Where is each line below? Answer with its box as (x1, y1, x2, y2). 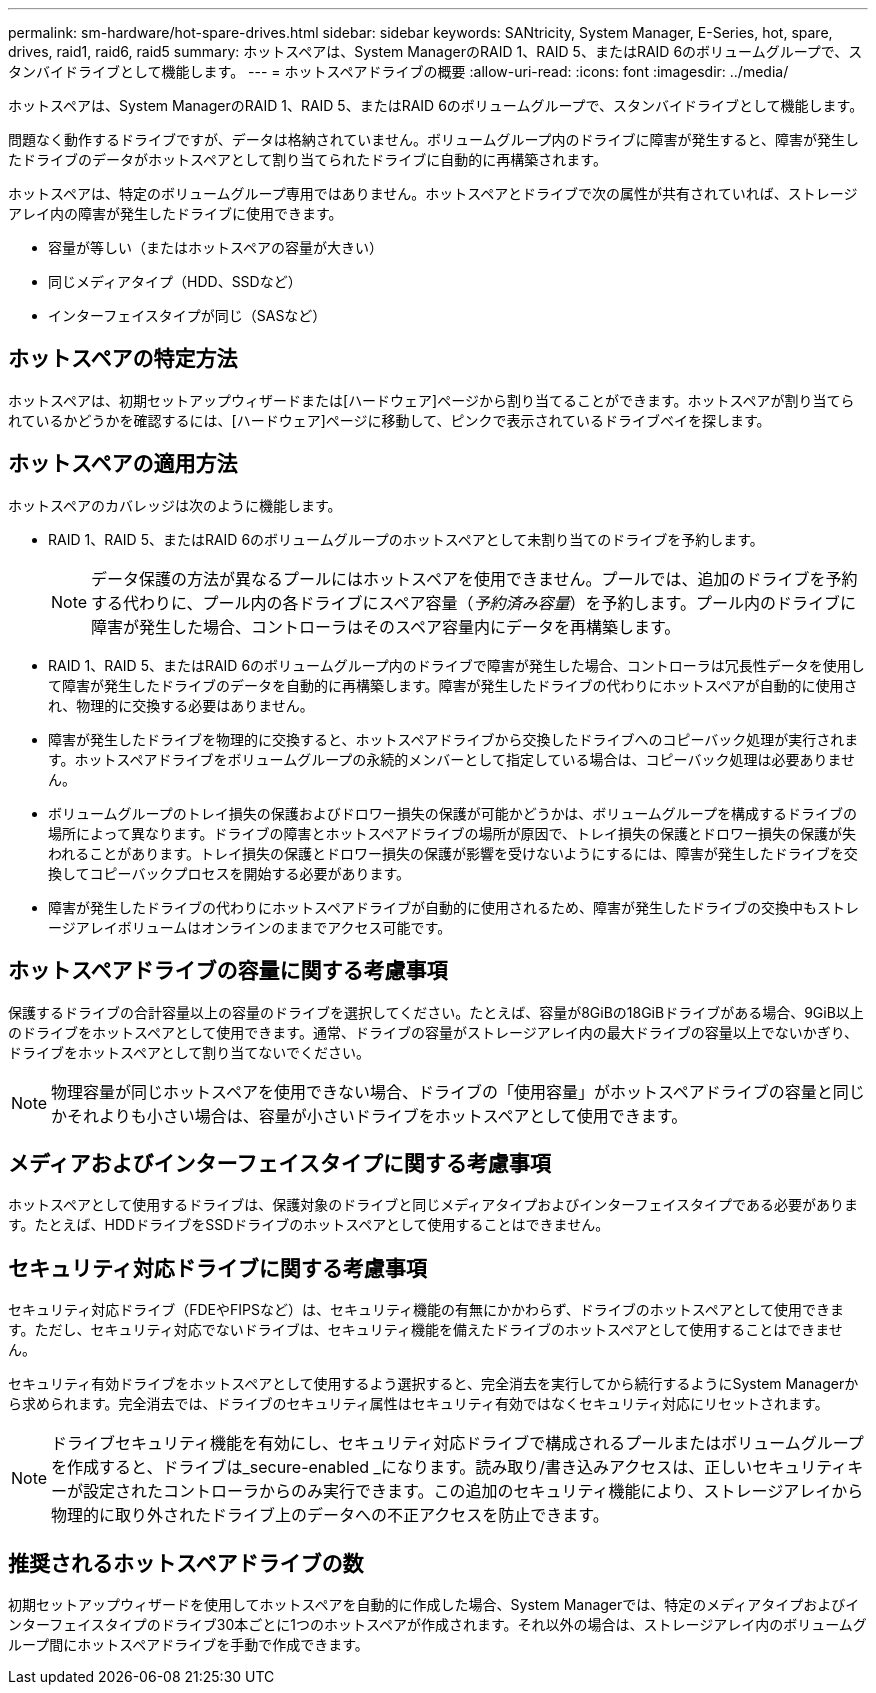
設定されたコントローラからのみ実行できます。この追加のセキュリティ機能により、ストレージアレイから (83, 1481, 864, 1502)
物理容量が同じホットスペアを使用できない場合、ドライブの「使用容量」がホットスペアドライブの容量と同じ (51, 1081, 865, 1102)
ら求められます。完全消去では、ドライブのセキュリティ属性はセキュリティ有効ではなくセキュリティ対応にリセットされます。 (8, 1395, 829, 1413)
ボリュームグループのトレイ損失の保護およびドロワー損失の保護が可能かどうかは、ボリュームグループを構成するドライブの (48, 804, 857, 822)
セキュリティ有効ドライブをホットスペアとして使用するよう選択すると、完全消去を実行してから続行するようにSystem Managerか (8, 1375, 859, 1393)
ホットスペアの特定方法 (8, 346, 238, 372)
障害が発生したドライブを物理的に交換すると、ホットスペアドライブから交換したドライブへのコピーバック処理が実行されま (48, 730, 859, 748)
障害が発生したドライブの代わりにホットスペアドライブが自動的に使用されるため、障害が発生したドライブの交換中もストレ (48, 898, 860, 916)
